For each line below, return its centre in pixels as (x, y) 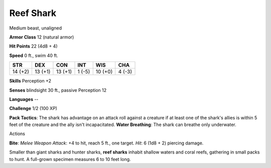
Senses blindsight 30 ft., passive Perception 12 (58, 90)
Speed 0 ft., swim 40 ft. (34, 55)
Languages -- (24, 99)
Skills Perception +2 (30, 81)
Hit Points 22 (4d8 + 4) (33, 46)
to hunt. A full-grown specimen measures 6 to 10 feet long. (70, 159)
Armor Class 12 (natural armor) (42, 37)
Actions (17, 134)
